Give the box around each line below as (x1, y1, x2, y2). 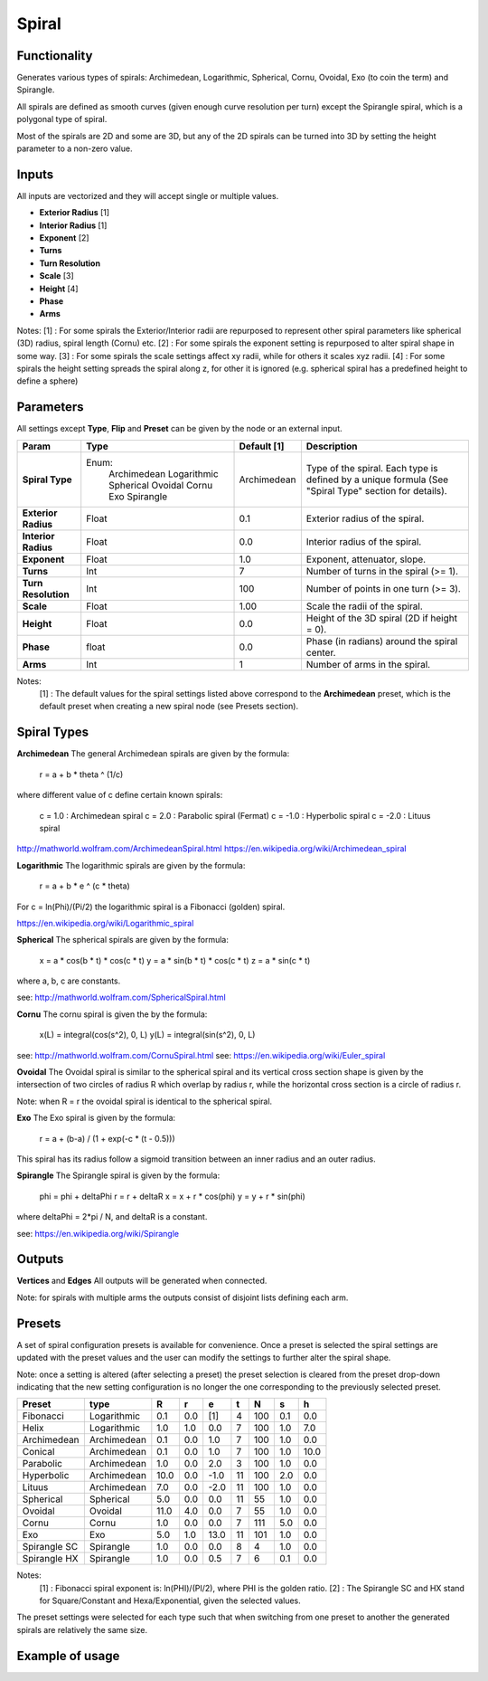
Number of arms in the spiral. (305, 658, 431, 670)
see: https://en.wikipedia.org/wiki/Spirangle (16, 1228, 180, 1239)
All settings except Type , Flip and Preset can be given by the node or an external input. (16, 423, 343, 434)
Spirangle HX (22, 1553, 79, 1565)
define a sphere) (16, 375, 79, 386)
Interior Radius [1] (39, 220, 108, 231)
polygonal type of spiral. (16, 114, 108, 125)
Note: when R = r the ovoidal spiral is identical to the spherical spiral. (16, 1096, 273, 1106)
